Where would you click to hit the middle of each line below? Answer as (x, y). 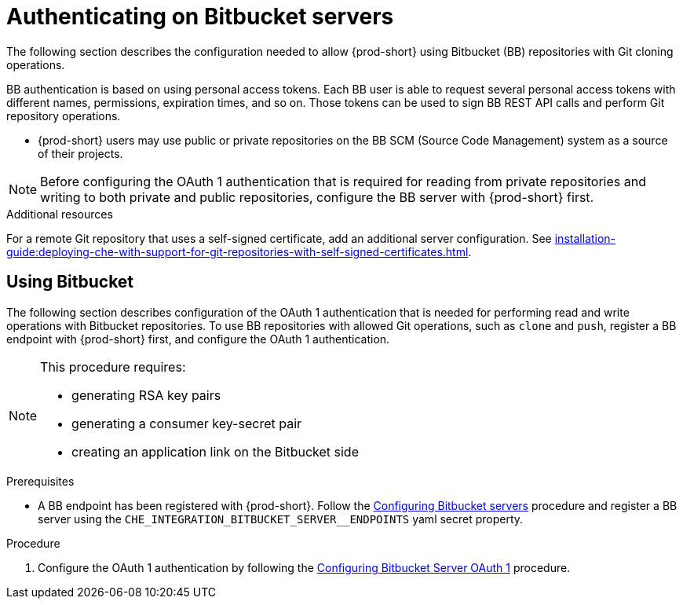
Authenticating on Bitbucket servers (200, 16)
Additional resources (60, 214)
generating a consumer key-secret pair (187, 423)
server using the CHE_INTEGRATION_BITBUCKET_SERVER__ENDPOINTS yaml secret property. (281, 519)
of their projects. (80, 153)
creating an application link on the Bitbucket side (215, 451)
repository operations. (64, 115)
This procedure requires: (113, 367)
